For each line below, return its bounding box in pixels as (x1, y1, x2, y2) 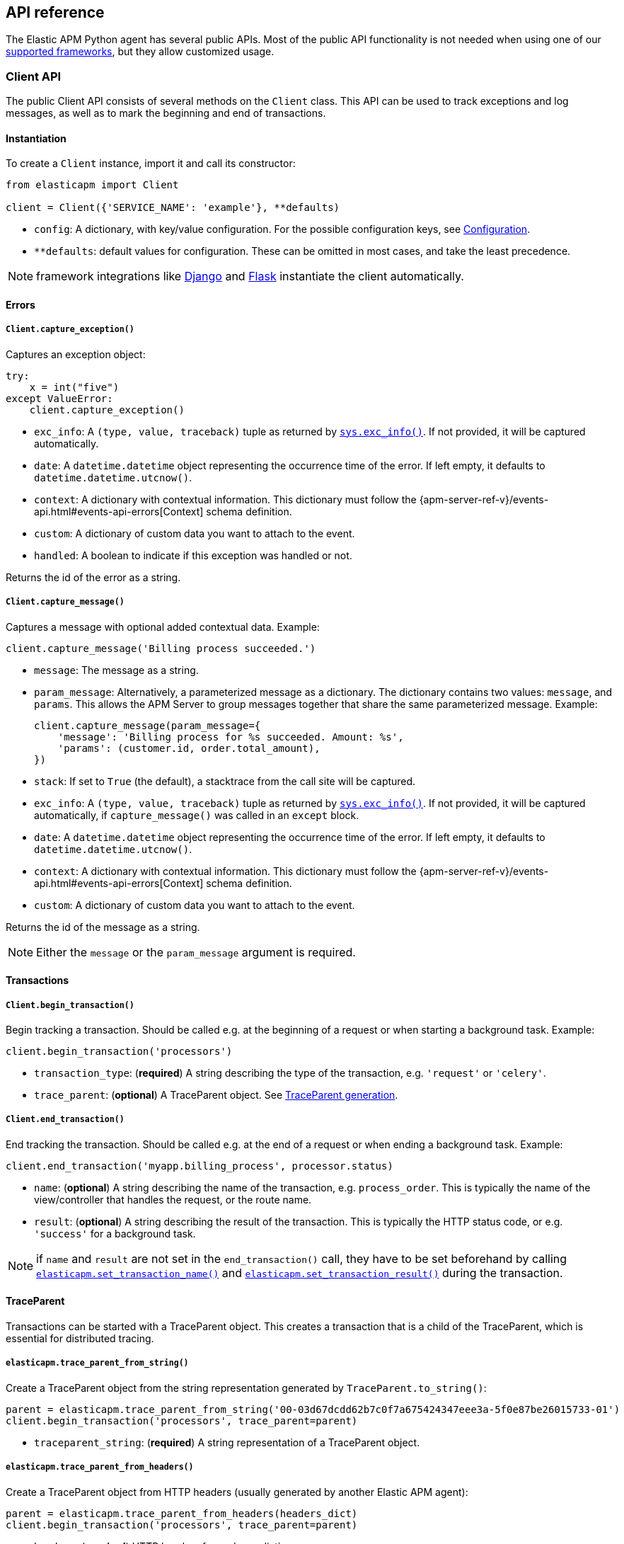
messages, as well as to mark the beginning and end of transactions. (6, 107, 326, 120)
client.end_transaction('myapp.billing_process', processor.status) (6, 1160, 393, 1172)
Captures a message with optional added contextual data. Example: (6, 620, 320, 633)
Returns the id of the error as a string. (6, 571, 181, 583)
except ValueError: (6, 392, 113, 404)
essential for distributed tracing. (6, 1332, 154, 1344)
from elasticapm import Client (6, 179, 179, 191)
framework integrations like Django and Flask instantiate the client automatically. (36, 269, 464, 284)
